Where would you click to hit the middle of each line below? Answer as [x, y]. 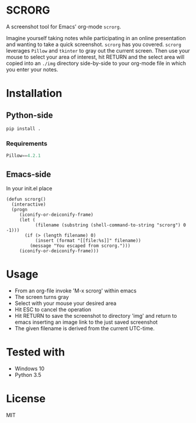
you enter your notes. [32, 69]
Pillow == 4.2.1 [24, 156]
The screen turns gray [42, 297]
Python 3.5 [28, 375]
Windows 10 [30, 368]
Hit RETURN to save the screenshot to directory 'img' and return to [96, 315]
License [26, 398]
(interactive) [29, 204]
